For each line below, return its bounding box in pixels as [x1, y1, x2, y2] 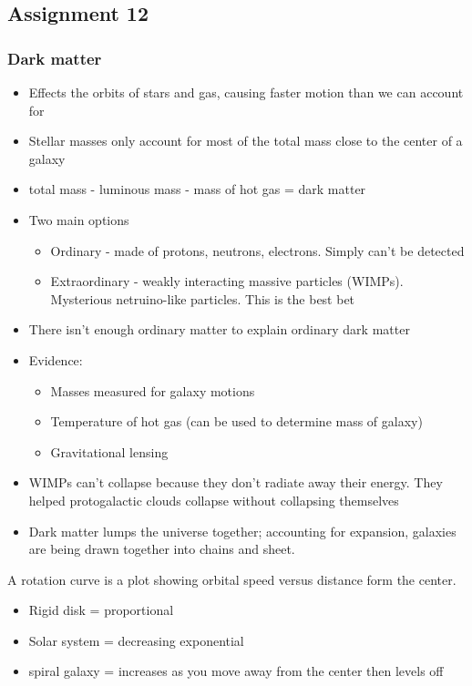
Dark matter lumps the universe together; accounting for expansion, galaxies [28, 521, 457, 540]
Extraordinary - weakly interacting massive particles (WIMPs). [50, 271, 404, 291]
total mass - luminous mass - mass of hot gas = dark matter [28, 179, 366, 199]
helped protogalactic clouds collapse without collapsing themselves [28, 490, 399, 509]
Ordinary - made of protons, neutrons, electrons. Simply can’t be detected [50, 241, 465, 260]
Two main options [28, 210, 129, 229]
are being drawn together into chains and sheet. [28, 539, 295, 558]
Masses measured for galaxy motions [50, 381, 255, 400]
